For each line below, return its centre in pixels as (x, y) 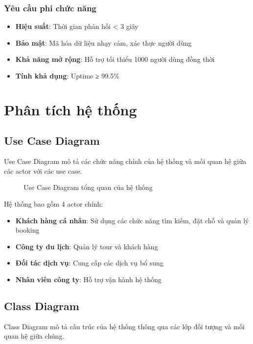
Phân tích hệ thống (70, 109)
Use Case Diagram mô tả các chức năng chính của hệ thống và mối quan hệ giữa (125, 161)
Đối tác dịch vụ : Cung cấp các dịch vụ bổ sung (89, 263)
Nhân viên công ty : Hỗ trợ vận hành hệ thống (89, 279)
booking (27, 230)
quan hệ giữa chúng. (34, 336)
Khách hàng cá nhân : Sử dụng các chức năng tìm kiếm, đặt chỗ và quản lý (132, 220)
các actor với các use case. (43, 171)
